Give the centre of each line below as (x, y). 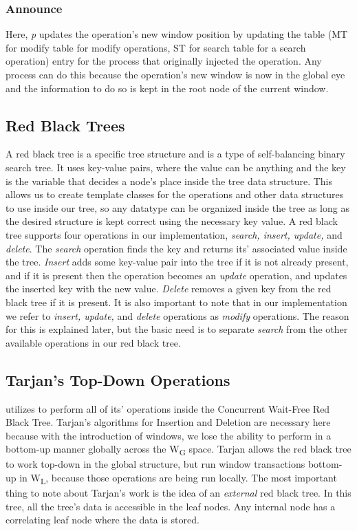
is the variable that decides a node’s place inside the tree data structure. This (169, 181)
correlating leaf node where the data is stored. (102, 520)
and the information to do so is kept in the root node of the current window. (167, 88)
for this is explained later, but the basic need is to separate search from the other (177, 329)
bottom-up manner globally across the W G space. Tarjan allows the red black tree (178, 450)
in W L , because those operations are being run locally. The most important (178, 478)
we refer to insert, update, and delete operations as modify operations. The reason (177, 315)
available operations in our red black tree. (93, 342)
